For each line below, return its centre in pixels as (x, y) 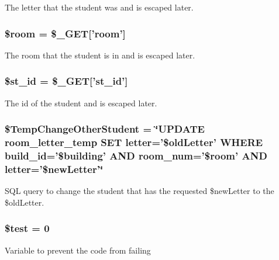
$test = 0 (27, 228)
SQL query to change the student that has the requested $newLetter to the (139, 191)
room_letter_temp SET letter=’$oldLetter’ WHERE (134, 142)
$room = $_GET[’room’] (65, 33)
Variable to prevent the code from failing (78, 250)
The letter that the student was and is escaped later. (99, 7)
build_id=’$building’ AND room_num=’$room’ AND (136, 155)
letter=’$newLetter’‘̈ (54, 169)
